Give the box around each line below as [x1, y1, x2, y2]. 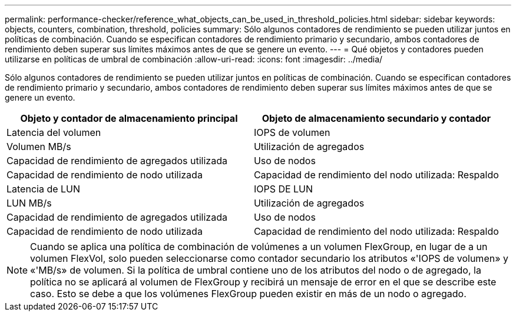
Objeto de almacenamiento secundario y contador [262, 112, 491, 124]
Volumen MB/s [6, 141, 71, 152]
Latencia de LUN [6, 183, 81, 195]
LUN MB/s [6, 197, 52, 209]
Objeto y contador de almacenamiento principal [20, 112, 238, 124]
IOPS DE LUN [253, 183, 313, 195]
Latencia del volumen [6, 127, 101, 138]
